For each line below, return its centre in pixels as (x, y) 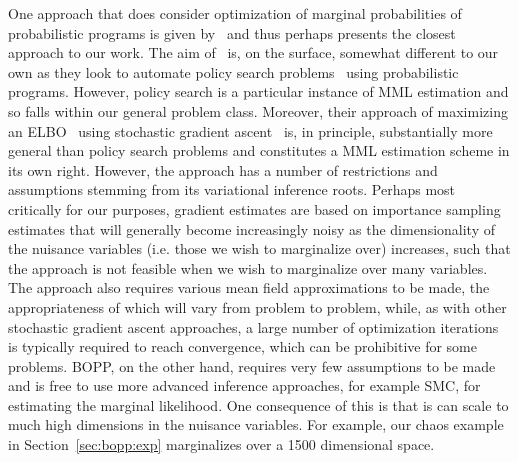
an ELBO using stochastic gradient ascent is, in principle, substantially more (250, 130)
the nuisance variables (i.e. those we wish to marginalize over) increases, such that (259, 248)
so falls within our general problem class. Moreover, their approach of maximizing (258, 110)
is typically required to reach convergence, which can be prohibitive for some (242, 346)
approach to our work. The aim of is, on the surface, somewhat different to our (253, 52)
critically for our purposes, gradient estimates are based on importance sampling (254, 208)
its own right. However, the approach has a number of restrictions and (223, 169)
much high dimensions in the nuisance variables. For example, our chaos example (256, 424)
